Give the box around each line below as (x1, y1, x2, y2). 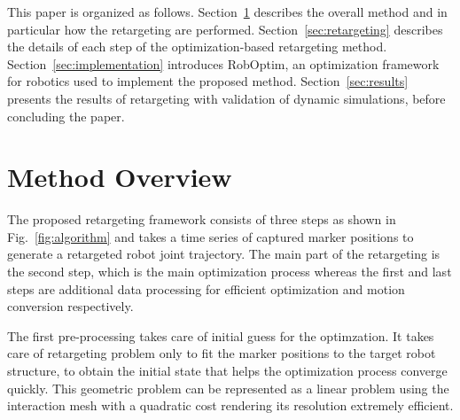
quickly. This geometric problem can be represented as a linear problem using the (7, 378, 449, 397)
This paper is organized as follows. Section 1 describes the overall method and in (7, 3, 448, 20)
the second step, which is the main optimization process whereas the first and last (7, 262, 452, 281)
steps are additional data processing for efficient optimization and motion (7, 279, 405, 298)
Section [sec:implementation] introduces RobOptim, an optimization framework (7, 54, 440, 73)
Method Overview (7, 159, 232, 195)
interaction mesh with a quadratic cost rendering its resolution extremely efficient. (7, 396, 454, 415)
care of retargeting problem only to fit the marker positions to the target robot (7, 344, 436, 362)
